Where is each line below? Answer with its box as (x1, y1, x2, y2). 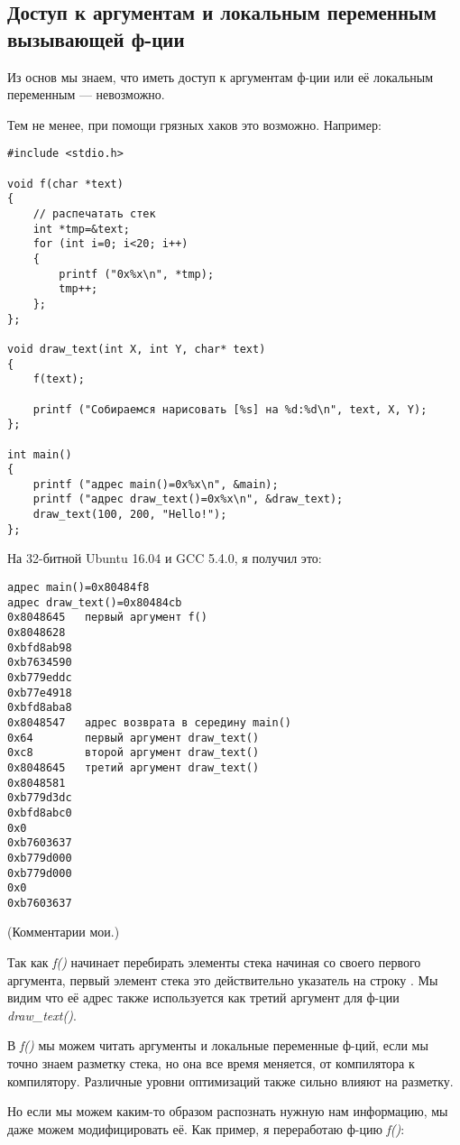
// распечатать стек (32, 208, 156, 220)
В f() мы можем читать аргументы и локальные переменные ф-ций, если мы (7, 1036, 428, 1055)
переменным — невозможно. (7, 85, 165, 104)
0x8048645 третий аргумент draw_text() (7, 761, 260, 774)
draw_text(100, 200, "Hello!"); (32, 508, 227, 522)
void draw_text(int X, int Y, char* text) (7, 342, 266, 356)
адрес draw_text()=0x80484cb (7, 596, 182, 609)
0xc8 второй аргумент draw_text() (7, 746, 260, 760)
